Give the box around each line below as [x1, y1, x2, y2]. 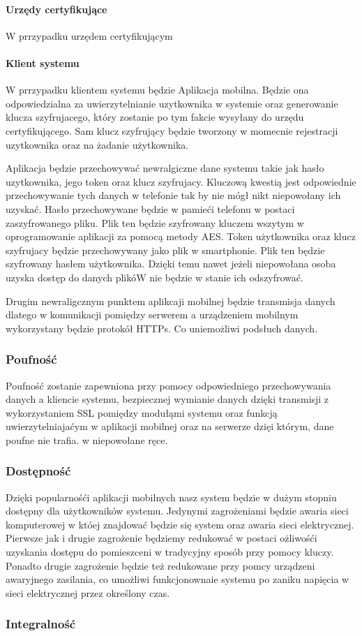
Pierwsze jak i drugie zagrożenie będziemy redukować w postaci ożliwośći [6, 531, 317, 545]
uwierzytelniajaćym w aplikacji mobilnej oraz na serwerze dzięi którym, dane [6, 419, 334, 434]
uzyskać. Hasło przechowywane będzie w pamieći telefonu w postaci [6, 201, 295, 216]
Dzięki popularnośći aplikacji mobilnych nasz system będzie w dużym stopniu [6, 489, 337, 504]
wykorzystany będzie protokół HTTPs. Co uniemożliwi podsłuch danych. [6, 320, 318, 335]
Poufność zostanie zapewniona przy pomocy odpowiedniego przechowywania [6, 378, 331, 392]
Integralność [6, 615, 76, 633]
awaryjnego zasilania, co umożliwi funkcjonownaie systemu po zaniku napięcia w [6, 572, 349, 586]
